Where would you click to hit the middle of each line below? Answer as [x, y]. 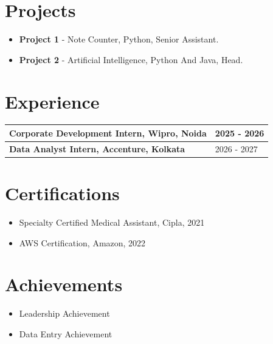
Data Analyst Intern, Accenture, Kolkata [97, 148]
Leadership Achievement [64, 313]
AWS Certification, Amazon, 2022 [82, 242]
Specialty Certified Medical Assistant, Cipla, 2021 [112, 222]
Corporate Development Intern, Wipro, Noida [108, 133]
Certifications [62, 193]
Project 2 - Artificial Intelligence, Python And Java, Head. [131, 59]
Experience [52, 101]
